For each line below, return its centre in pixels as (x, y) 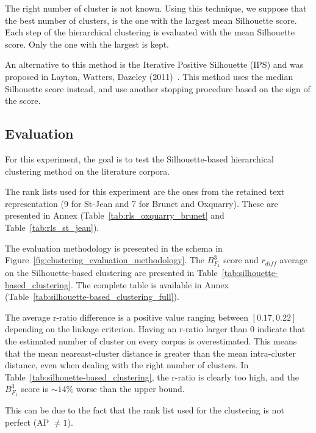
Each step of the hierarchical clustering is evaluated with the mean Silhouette (150, 32)
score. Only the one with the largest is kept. (87, 44)
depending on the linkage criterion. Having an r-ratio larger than (126, 329)
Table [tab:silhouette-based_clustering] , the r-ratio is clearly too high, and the (152, 377)
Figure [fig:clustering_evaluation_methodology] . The (105, 260)
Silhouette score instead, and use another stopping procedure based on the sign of (158, 88)
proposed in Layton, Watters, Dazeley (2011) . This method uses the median (149, 76)
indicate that (281, 329)
